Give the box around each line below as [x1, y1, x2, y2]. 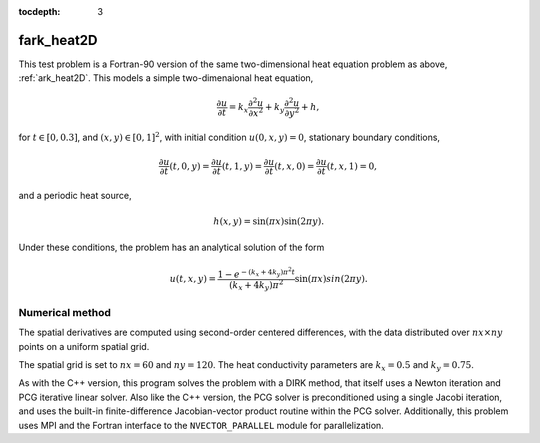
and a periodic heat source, [18, 189, 132, 201]
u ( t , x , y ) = [169, 273, 217, 285]
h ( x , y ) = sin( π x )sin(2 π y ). [213, 215, 325, 227]
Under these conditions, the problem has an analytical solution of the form [18, 241, 325, 254]
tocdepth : [18, 6, 61, 17]
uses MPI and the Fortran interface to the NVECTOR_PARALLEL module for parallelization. [18, 419, 384, 431]
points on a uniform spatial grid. [18, 340, 150, 352]
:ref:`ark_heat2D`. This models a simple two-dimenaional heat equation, [18, 72, 314, 84]
